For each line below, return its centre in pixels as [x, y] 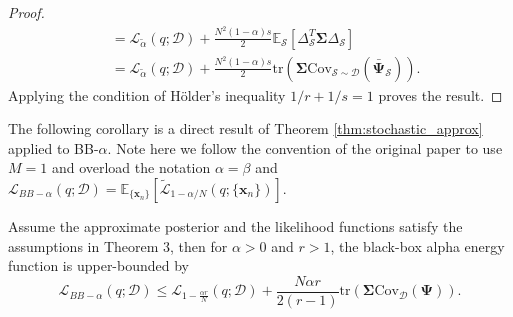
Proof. [26, 12]
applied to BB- [53, 147]
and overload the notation [131, 167]
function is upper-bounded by [99, 265]
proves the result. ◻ [440, 94]
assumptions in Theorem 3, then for [118, 245]
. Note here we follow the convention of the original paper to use [305, 147]
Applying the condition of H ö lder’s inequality [147, 94]
